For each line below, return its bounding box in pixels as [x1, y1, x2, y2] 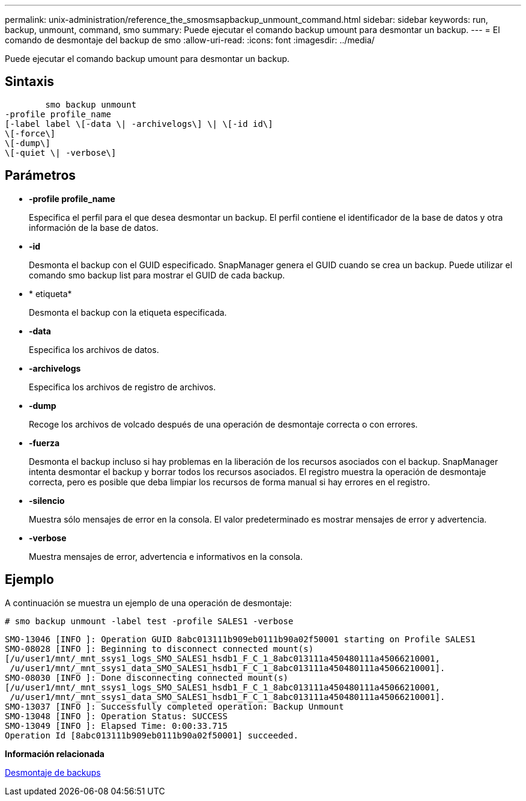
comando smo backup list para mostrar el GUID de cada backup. [29, 269, 285, 280]
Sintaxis [5, 74, 55, 90]
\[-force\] [5, 128, 56, 138]
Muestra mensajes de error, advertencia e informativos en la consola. [29, 551, 303, 562]
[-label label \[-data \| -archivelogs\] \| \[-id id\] [5, 118, 273, 129]
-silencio [29, 495, 65, 506]
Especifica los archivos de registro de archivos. [29, 381, 216, 392]
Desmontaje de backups [5, 767, 101, 778]
